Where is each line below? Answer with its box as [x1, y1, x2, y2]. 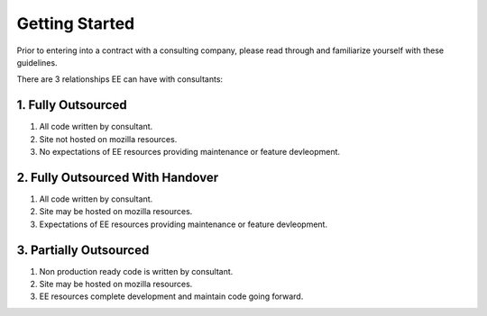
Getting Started [16, 14, 135, 33]
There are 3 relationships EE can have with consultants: [16, 74, 224, 85]
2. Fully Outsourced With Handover [16, 169, 219, 185]
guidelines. [16, 57, 58, 68]
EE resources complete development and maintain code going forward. [39, 291, 304, 302]
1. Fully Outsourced [16, 97, 127, 113]
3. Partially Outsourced [16, 242, 150, 257]
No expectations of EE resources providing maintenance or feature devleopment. [39, 147, 341, 158]
